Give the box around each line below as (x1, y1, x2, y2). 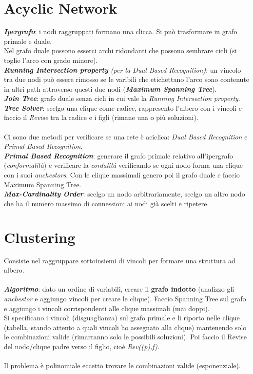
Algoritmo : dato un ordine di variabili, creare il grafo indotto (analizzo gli (4, 284, 234, 294)
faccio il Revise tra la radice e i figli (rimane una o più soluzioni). (4, 112, 198, 122)
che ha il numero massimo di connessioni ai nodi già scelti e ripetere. (4, 198, 209, 208)
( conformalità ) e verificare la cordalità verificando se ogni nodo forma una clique (4, 160, 243, 170)
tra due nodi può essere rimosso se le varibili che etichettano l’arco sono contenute (4, 74, 250, 84)
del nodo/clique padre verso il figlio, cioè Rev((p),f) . (4, 341, 159, 351)
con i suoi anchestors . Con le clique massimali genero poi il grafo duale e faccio (4, 170, 240, 180)
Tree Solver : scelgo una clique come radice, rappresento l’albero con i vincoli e (4, 102, 242, 113)
